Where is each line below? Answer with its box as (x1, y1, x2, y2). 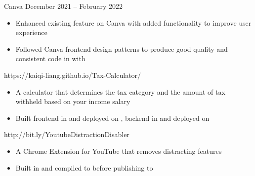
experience (15, 27, 47, 37)
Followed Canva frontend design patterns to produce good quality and (15, 43, 228, 54)
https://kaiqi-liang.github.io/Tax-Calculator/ (4, 70, 141, 80)
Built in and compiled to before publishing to (15, 162, 153, 173)
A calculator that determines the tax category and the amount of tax (15, 86, 225, 97)
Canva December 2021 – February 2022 (4, 1, 123, 11)
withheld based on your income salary (15, 96, 130, 106)
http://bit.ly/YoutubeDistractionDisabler (4, 129, 129, 140)
